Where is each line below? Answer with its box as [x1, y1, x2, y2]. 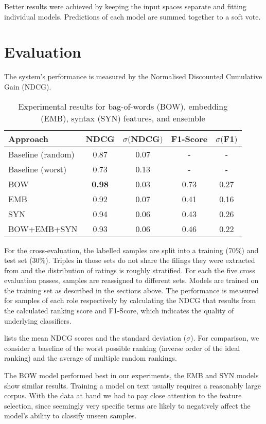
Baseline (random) [8, 148, 75, 160]
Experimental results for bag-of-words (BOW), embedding [18, 100, 228, 112]
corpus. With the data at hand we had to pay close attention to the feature [4, 390, 242, 401]
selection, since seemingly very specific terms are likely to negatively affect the [4, 400, 251, 411]
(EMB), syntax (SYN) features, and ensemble [41, 112, 205, 124]
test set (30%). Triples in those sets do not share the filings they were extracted [4, 255, 255, 266]
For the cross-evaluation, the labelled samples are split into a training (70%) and [4, 244, 259, 255]
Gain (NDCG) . [4, 81, 51, 92]
